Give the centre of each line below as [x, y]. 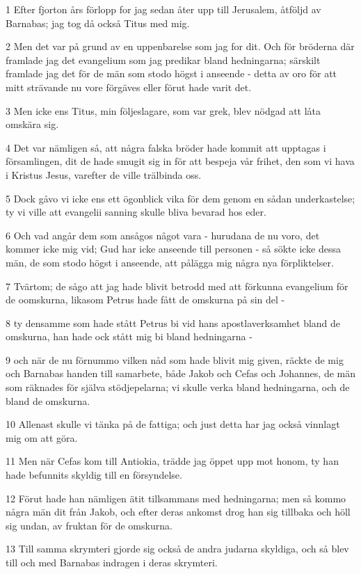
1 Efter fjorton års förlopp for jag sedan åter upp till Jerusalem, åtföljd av [163, 9]
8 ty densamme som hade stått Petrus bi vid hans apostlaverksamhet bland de [173, 322]
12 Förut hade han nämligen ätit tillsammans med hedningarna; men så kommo [176, 498]
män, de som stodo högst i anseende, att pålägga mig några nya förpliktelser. [170, 262]
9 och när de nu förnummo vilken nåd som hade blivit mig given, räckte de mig [175, 359]
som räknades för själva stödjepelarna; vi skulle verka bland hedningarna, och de [178, 387]
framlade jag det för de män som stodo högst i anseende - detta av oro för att [171, 73]
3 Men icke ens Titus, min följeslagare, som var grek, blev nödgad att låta [163, 110]
